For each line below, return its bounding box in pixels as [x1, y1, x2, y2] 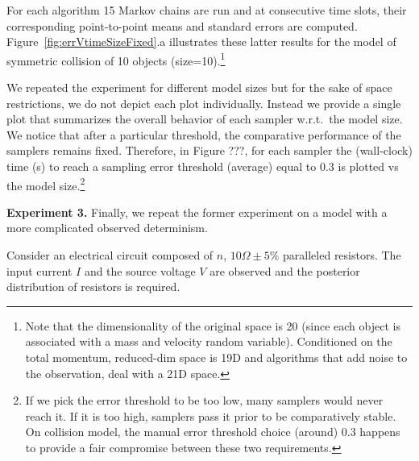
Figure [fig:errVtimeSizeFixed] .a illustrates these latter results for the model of [6, 33, 396, 50]
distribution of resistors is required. [6, 278, 180, 295]
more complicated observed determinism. [6, 219, 208, 236]
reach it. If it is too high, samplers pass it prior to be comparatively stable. [25, 407, 396, 424]
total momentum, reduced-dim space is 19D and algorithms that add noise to [25, 349, 408, 365]
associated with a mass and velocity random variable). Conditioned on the [25, 333, 392, 350]
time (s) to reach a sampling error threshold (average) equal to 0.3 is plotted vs [6, 158, 399, 174]
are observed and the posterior [209, 262, 360, 279]
